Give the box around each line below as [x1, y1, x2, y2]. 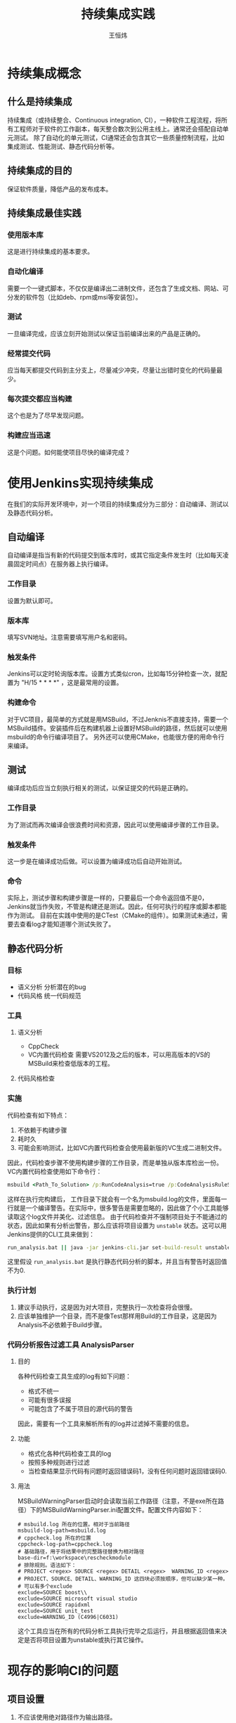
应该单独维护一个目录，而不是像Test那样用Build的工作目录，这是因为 [17, 1312, 217, 1320]
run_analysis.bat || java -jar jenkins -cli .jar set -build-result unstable [7, 1244, 231, 1251]
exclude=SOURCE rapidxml [17, 1601, 91, 1608]
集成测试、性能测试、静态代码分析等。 [7, 142, 118, 150]
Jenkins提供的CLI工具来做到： [7, 1230, 96, 1238]
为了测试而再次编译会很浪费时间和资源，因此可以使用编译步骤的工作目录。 [7, 820, 223, 829]
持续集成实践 [80, 6, 155, 22]
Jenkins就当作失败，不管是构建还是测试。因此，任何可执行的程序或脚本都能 [7, 903, 227, 911]
